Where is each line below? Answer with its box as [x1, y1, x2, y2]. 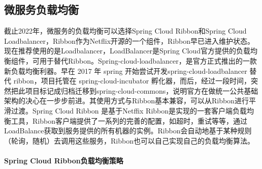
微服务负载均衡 [4, 2, 79, 17]
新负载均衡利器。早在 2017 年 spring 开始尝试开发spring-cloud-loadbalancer [4, 65, 247, 76]
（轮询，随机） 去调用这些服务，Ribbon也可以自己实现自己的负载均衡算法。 [4, 135, 254, 146]
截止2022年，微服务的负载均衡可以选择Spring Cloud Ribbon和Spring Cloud [4, 25, 247, 36]
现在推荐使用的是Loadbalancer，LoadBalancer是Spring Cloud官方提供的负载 [4, 45, 250, 56]
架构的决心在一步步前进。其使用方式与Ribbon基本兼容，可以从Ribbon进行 [4, 95, 249, 106]
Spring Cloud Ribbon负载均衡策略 [4, 155, 123, 165]
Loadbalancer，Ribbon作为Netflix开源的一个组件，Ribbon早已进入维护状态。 [4, 35, 255, 46]
